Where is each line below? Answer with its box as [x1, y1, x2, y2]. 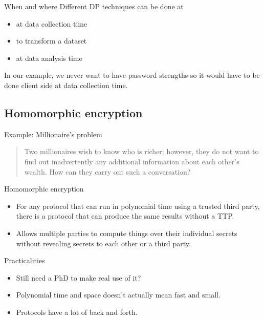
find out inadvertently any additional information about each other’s [24, 156, 239, 166]
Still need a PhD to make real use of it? [16, 272, 141, 283]
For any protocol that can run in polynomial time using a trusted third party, [16, 200, 260, 211]
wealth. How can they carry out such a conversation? [24, 166, 191, 177]
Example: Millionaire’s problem [4, 129, 102, 139]
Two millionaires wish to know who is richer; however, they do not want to [24, 146, 259, 157]
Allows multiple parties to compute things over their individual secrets [16, 227, 237, 238]
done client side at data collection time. [4, 79, 128, 90]
